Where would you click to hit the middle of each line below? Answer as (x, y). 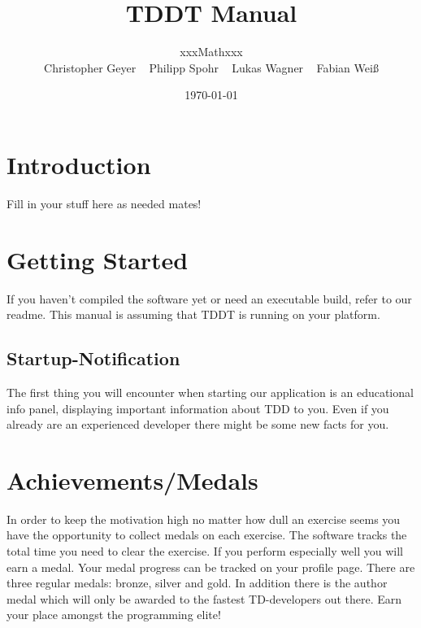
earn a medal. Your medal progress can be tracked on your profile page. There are (211, 567)
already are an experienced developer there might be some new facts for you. (198, 424)
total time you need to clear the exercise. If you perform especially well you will (205, 551)
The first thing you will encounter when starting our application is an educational (210, 392)
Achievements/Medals (132, 480)
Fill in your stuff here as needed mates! (104, 203)
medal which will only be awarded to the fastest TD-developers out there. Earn (204, 598)
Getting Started (98, 259)
